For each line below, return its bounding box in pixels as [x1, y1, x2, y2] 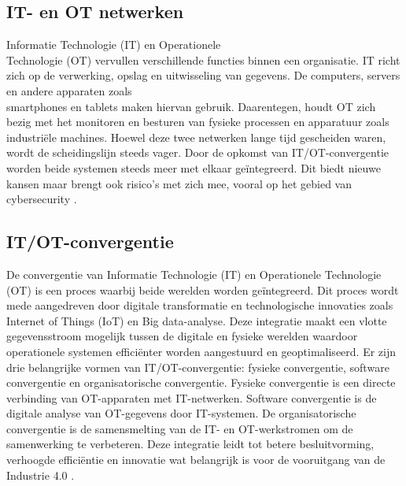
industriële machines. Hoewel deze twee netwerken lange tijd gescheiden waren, [6, 128, 386, 145]
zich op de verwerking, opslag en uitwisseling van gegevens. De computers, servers [6, 67, 400, 83]
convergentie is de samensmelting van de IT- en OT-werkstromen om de [6, 420, 353, 436]
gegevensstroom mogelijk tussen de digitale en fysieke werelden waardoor [6, 328, 358, 344]
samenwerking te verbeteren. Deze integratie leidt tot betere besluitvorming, [6, 436, 375, 452]
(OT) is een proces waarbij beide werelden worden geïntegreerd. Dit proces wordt [6, 281, 399, 298]
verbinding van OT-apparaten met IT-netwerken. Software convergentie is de [6, 389, 377, 406]
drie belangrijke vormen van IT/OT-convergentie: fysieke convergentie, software [6, 358, 389, 375]
